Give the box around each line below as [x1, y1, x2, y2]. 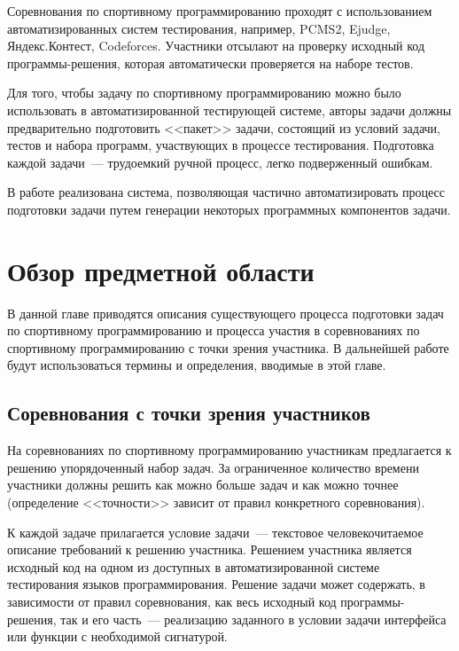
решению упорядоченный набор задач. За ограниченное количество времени [7, 458, 419, 476]
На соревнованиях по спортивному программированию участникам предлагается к [7, 441, 452, 459]
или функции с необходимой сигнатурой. [7, 627, 228, 646]
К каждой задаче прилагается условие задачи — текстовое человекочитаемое [7, 522, 424, 541]
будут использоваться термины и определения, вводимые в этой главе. [7, 356, 386, 374]
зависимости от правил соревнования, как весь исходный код [7, 592, 337, 610]
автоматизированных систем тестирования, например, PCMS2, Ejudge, [7, 19, 391, 37]
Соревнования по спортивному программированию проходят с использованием [7, 2, 432, 20]
